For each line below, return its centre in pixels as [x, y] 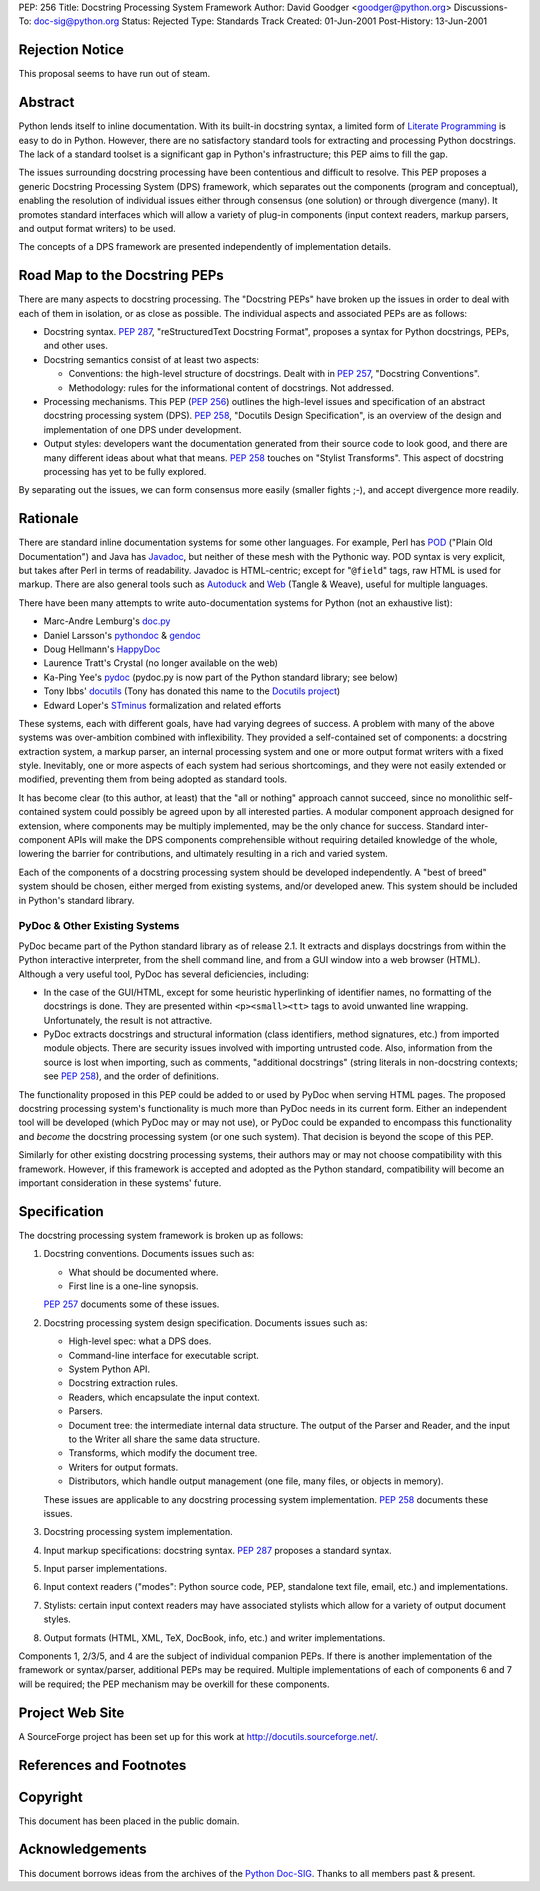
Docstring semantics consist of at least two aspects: [151, 359]
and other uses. [76, 346]
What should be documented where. [143, 1272]
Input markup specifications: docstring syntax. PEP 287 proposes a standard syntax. [217, 1550]
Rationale [48, 518]
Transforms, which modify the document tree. [163, 1453]
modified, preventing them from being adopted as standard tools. [153, 779]
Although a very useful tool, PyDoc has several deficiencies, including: [164, 974]
